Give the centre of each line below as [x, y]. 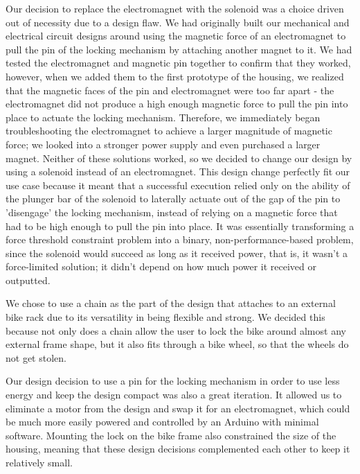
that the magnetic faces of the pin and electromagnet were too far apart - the [170, 90]
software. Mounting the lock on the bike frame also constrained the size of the [171, 435]
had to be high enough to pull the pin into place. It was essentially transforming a [180, 226]
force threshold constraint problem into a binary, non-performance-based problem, [180, 239]
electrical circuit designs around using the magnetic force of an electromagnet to [176, 36]
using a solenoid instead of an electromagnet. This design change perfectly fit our [178, 172]
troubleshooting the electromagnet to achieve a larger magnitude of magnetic [169, 131]
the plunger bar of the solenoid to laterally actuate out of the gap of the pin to [173, 199]
